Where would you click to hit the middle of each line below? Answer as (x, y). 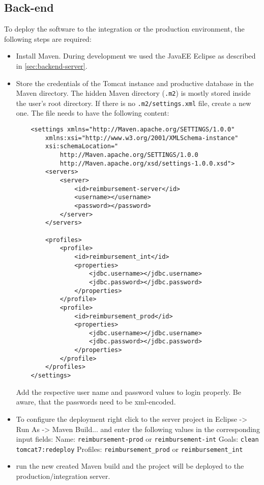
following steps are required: (48, 38)
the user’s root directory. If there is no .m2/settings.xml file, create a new (134, 103)
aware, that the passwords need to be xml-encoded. (96, 402)
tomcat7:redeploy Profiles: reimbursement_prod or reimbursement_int (129, 449)
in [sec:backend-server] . (52, 65)
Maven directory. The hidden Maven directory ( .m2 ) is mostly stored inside (133, 93)
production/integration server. (63, 476)
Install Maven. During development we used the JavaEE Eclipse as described (136, 56)
